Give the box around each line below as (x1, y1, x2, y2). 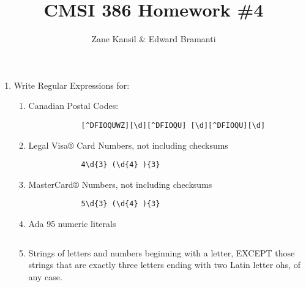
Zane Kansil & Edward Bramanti (91, 32, 216, 45)
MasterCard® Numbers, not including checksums (28, 177, 212, 190)
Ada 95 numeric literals (28, 217, 116, 230)
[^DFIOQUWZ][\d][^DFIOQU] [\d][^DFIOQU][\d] (81, 121, 266, 130)
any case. (28, 270, 62, 283)
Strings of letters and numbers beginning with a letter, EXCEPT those (28, 246, 295, 259)
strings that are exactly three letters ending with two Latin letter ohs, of (28, 258, 300, 271)
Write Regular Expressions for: (13, 78, 130, 91)
